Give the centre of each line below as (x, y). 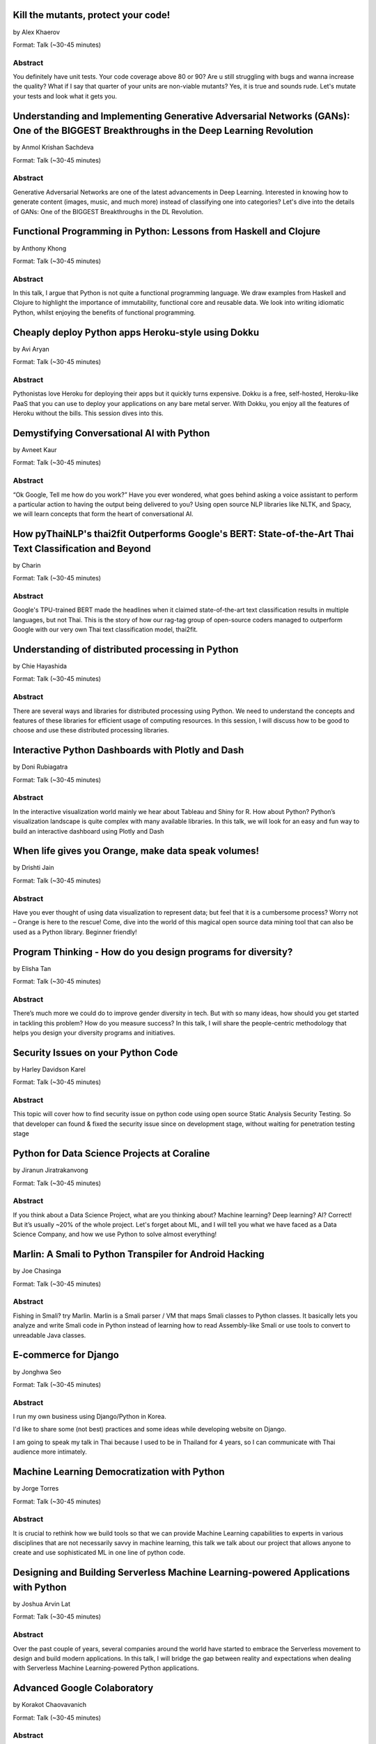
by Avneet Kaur (35, 449)
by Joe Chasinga (37, 1271)
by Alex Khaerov (37, 32)
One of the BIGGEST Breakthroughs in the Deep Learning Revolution (163, 131)
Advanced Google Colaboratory (83, 1688)
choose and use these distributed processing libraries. (91, 730)
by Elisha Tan (32, 968)
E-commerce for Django (66, 1355)
